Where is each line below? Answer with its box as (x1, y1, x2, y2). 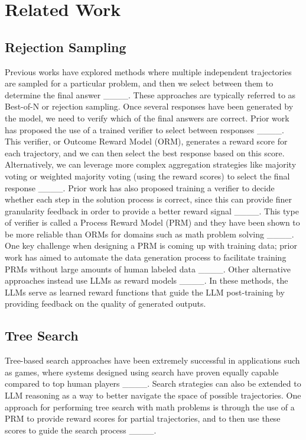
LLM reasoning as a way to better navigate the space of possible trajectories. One (5, 389, 301, 402)
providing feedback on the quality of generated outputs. (5, 297, 206, 310)
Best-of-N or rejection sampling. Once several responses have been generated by (5, 100, 294, 113)
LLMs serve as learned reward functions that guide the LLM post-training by (5, 285, 285, 298)
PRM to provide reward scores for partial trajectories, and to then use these (5, 412, 281, 425)
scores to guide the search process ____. (5, 423, 157, 436)
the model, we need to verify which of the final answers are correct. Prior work (5, 111, 289, 124)
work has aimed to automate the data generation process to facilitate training (5, 251, 287, 264)
